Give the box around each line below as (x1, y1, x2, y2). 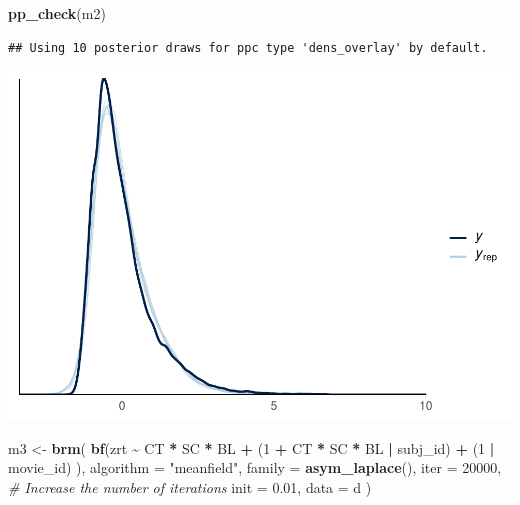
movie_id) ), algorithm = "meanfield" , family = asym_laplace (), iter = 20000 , (8, 457, 502, 478)
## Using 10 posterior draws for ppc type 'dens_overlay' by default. (8, 40, 488, 55)
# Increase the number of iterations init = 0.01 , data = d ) (8, 476, 372, 497)
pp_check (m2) (8, 3, 106, 23)
